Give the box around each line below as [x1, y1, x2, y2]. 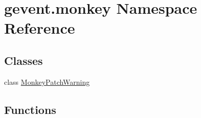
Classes [4, 52, 43, 68]
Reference [4, 17, 75, 38]
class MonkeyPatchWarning [4, 76, 90, 87]
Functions [4, 101, 56, 117]
